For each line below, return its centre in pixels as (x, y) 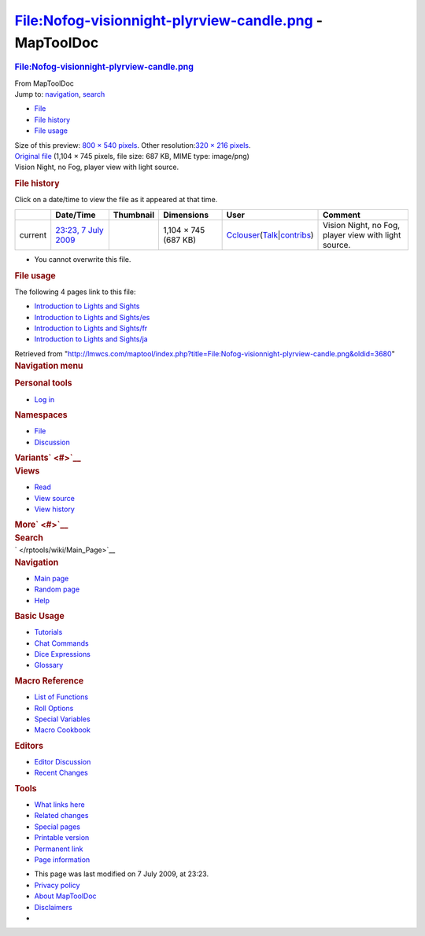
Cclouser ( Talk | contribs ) (270, 234)
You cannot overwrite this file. (83, 259)
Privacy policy (57, 885)
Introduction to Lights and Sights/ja (91, 339)
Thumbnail (134, 215)
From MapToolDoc (44, 83)
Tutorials (48, 632)
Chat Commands (62, 643)
